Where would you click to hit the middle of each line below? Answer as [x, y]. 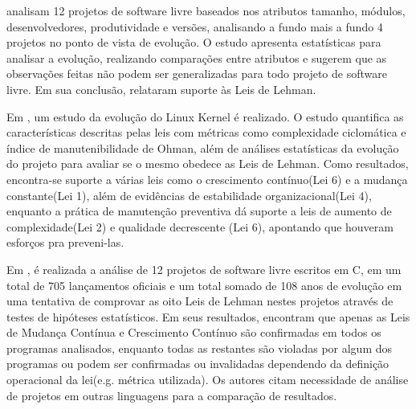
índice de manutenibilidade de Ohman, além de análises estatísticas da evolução [203, 147]
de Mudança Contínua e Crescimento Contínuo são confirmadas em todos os [194, 332]
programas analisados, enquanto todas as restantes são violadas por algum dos [200, 348]
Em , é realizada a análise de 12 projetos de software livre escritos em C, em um [204, 269]
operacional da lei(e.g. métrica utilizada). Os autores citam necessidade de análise [208, 380]
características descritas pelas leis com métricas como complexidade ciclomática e [206, 132]
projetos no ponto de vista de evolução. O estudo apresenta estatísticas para [194, 42]
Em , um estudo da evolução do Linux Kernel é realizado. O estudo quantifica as [205, 116]
